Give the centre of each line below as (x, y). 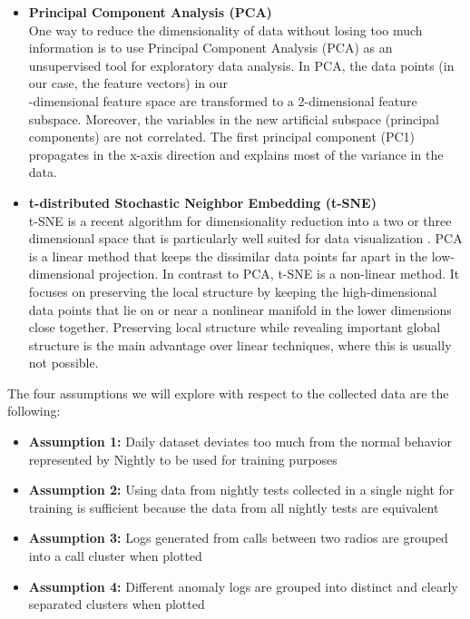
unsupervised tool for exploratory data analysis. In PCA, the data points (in (241, 65)
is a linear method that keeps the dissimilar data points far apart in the (228, 255)
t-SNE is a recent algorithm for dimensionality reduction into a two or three (240, 220)
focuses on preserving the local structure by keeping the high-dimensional (233, 291)
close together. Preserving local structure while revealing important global (235, 327)
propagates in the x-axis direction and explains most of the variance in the (236, 154)
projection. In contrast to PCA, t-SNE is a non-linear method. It (279, 274)
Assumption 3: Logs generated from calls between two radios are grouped (238, 538)
